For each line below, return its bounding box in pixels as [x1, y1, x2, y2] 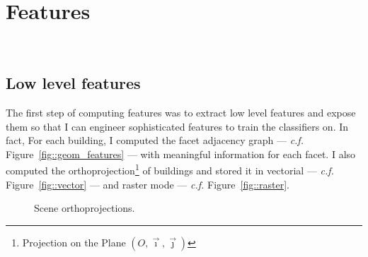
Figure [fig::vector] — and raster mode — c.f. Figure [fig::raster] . [6, 177, 289, 191]
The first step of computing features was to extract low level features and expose [6, 104, 356, 119]
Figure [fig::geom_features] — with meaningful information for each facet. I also [6, 146, 356, 161]
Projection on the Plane [22, 234, 126, 249]
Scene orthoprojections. [34, 201, 135, 215]
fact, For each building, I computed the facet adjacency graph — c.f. [6, 133, 304, 148]
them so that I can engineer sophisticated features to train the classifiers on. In [6, 119, 349, 133]
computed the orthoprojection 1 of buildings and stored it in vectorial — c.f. [6, 161, 334, 177]
